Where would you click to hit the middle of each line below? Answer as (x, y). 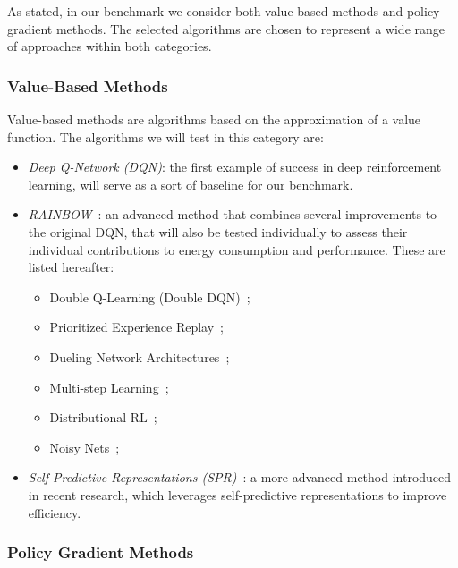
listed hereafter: (71, 267)
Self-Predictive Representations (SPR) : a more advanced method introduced (240, 477)
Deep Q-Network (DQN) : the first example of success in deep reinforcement (235, 167)
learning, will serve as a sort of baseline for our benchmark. (191, 184)
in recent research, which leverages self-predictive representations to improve (237, 494)
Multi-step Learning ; (109, 387)
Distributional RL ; (103, 417)
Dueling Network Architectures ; (140, 356)
